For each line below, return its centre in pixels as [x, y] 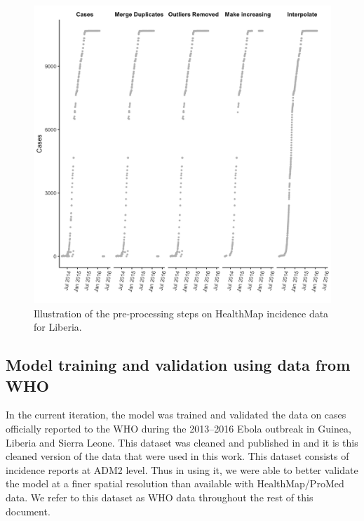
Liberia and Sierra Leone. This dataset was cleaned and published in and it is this [182, 442]
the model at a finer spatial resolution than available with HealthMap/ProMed [175, 483]
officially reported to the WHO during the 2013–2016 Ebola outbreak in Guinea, [178, 428]
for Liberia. [58, 327]
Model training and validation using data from [178, 365]
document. [28, 511]
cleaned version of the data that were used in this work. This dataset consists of [177, 456]
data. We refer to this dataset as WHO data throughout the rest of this [160, 497]
